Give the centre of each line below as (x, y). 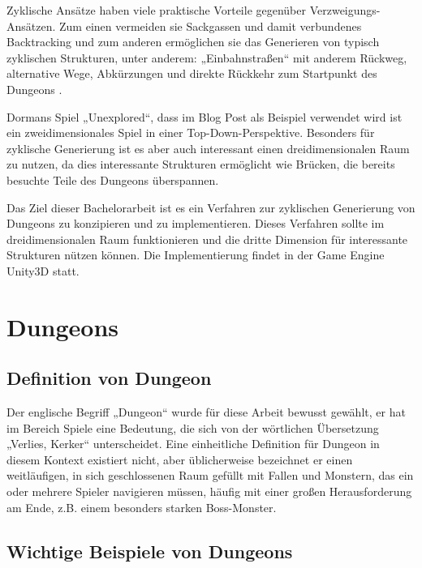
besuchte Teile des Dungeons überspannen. (113, 179)
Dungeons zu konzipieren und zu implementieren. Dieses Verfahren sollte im (196, 223)
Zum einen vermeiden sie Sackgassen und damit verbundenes (211, 26)
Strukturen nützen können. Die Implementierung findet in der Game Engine (196, 255)
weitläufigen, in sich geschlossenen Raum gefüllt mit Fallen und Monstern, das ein (210, 475)
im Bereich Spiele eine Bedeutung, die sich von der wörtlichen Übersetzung (193, 427)
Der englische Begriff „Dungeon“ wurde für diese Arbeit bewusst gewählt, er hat (206, 412)
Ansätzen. (31, 26)
